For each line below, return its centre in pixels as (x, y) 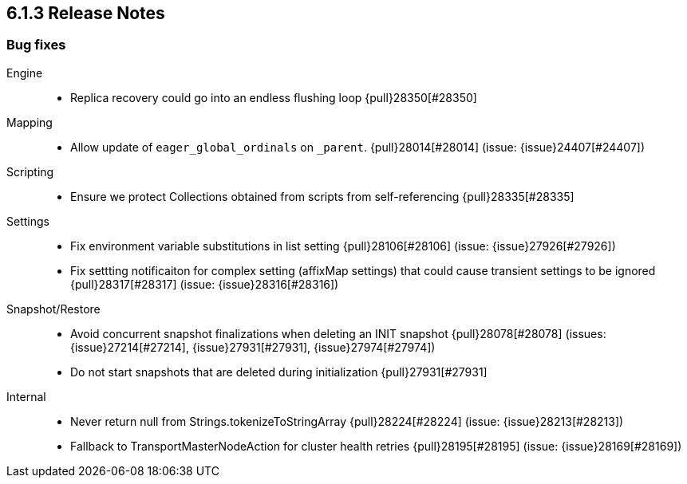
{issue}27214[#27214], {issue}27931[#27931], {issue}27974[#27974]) (253, 347)
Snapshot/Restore (53, 309)
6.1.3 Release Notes (86, 13)
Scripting (30, 171)
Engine (25, 73)
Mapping (30, 122)
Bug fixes (36, 45)
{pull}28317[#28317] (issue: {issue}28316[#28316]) (205, 284)
